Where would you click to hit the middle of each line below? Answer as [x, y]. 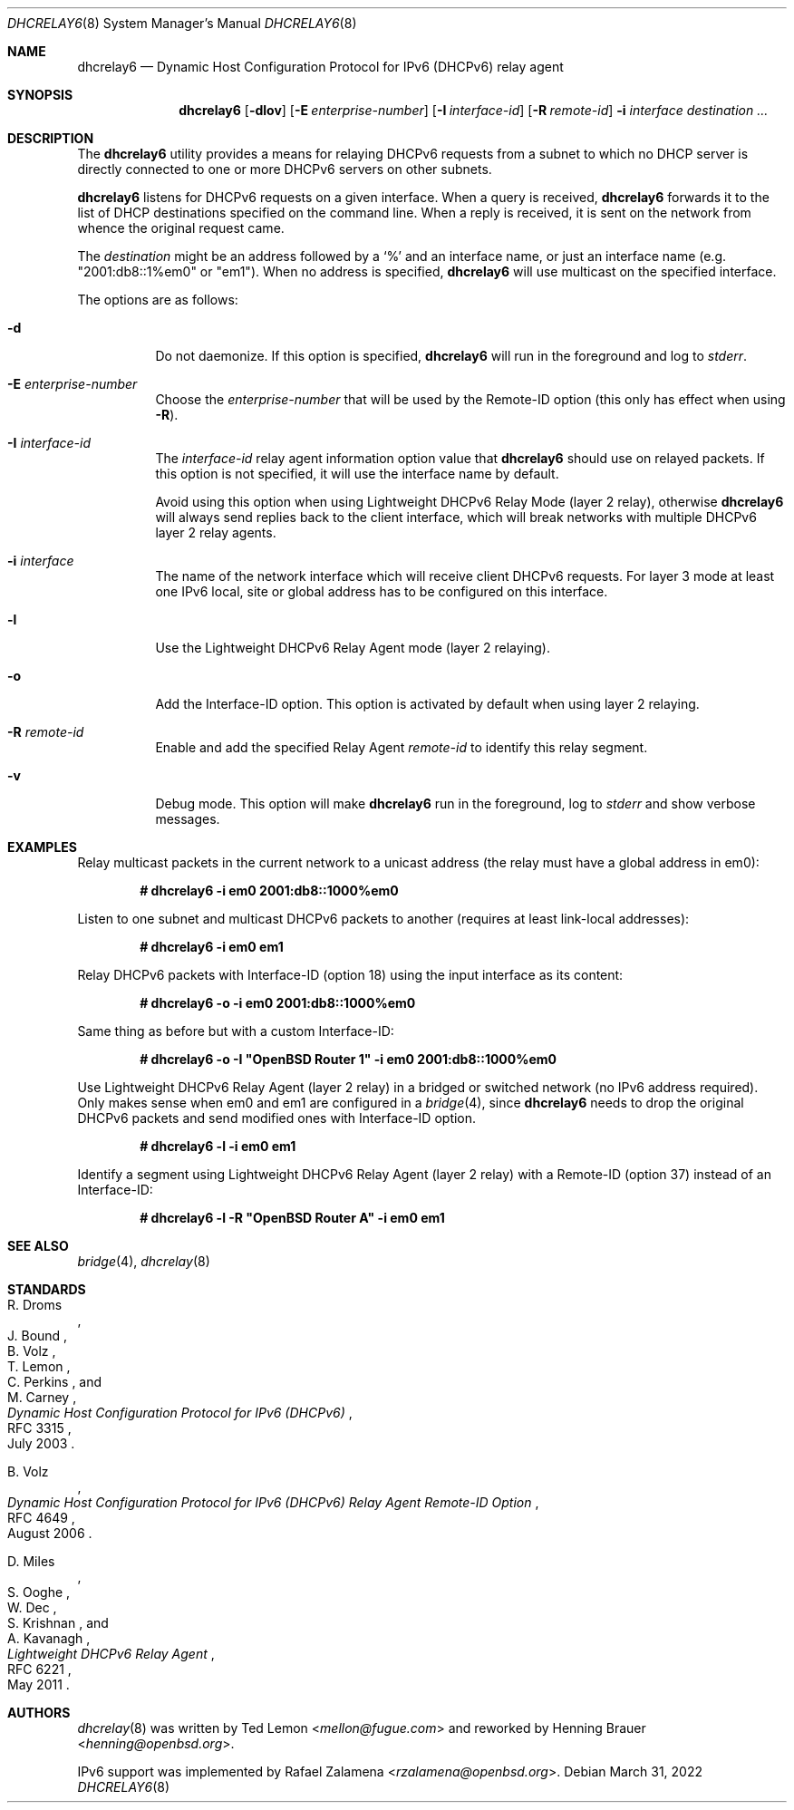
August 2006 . [50, 1533]
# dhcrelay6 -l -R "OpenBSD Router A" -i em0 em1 [292, 1218]
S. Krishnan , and [58, 1623]
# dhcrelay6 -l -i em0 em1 [218, 1146]
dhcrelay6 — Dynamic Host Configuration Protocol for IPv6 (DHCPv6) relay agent [320, 67]
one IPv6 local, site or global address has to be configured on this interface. [382, 591]
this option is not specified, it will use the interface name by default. [357, 474]
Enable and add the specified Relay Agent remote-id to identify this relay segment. [402, 747]
